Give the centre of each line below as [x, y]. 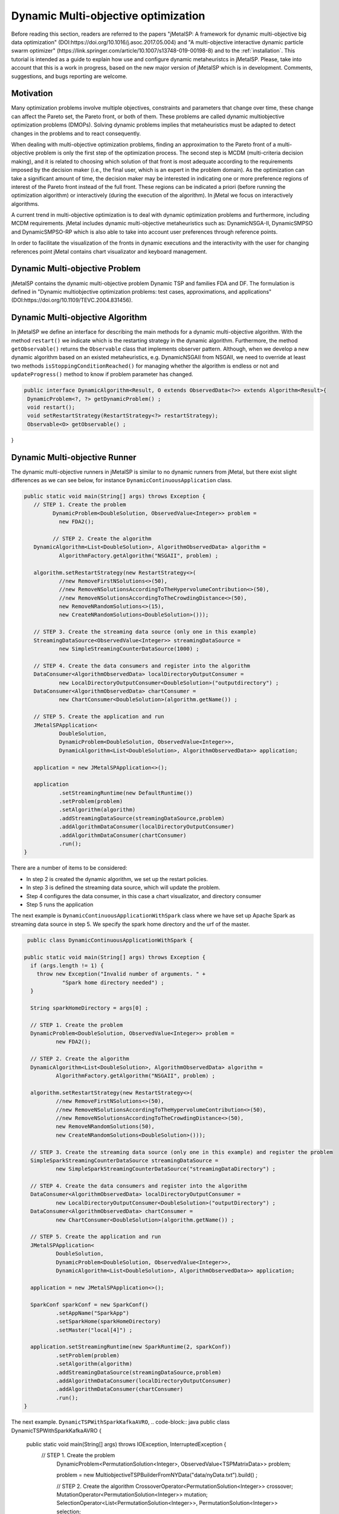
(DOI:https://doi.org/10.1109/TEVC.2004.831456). [72, 300]
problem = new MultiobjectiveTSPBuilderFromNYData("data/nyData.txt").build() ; [157, 1475]
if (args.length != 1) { [67, 965]
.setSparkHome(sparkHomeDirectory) [108, 1321]
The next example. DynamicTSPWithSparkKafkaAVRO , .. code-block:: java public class [121, 1422]
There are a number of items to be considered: [69, 868]
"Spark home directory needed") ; [113, 982]
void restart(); [51, 407]
